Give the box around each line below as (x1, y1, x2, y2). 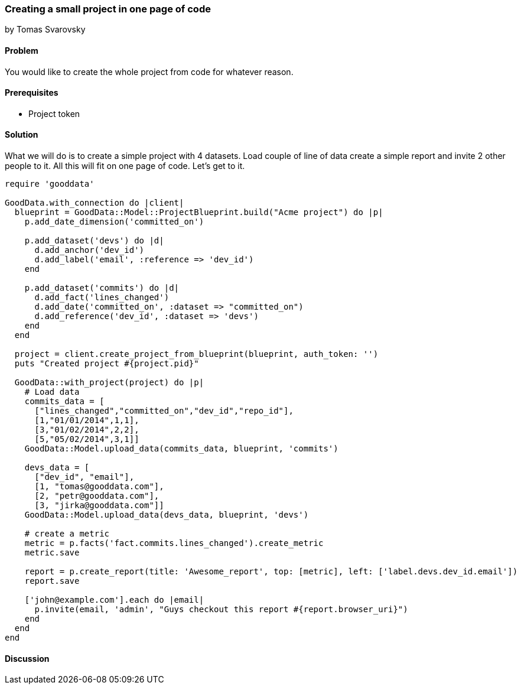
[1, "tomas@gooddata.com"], (34, 482, 164, 492)
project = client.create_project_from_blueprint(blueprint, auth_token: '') (14, 349, 379, 359)
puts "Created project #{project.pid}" (14, 359, 199, 369)
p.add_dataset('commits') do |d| (24, 283, 180, 293)
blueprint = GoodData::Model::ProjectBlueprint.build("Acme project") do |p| (14, 207, 383, 217)
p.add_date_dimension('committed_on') (24, 217, 204, 227)
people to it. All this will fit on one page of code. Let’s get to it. (5, 161, 245, 171)
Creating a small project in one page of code (5, 3, 211, 15)
